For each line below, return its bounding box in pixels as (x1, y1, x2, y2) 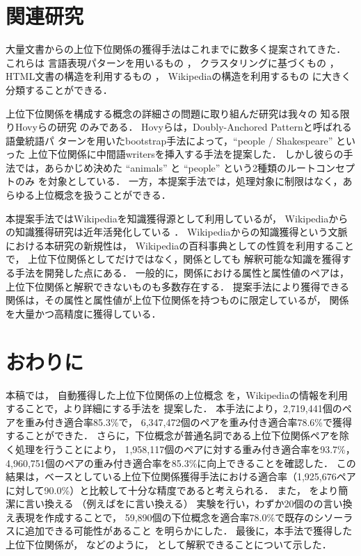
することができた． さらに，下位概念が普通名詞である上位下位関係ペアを (6, 428, 339, 443)
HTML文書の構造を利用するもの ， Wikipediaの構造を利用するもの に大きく (6, 69, 351, 83)
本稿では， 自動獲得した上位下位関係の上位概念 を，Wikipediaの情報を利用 (6, 387, 348, 402)
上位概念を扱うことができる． (34, 188, 171, 202)
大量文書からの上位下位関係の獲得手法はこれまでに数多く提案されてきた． (6, 42, 346, 56)
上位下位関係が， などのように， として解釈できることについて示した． (6, 537, 332, 552)
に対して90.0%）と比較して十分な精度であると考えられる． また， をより (6, 482, 339, 497)
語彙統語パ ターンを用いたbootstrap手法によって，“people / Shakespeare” (6, 133, 333, 147)
